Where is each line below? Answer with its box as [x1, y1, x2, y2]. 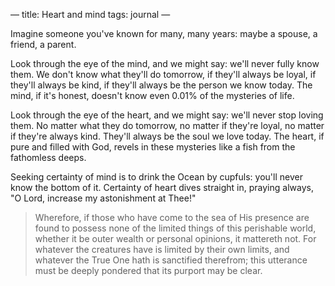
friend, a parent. [10, 39, 77, 50]
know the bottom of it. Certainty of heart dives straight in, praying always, [10, 182, 314, 193]
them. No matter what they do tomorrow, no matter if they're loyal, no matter [10, 120, 325, 131]
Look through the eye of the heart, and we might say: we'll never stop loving [10, 109, 324, 121]
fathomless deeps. [10, 152, 87, 163]
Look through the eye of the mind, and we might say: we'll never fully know [10, 58, 320, 69]
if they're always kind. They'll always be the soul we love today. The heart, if [10, 130, 325, 142]
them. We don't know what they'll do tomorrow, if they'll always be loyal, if [10, 69, 317, 80]
